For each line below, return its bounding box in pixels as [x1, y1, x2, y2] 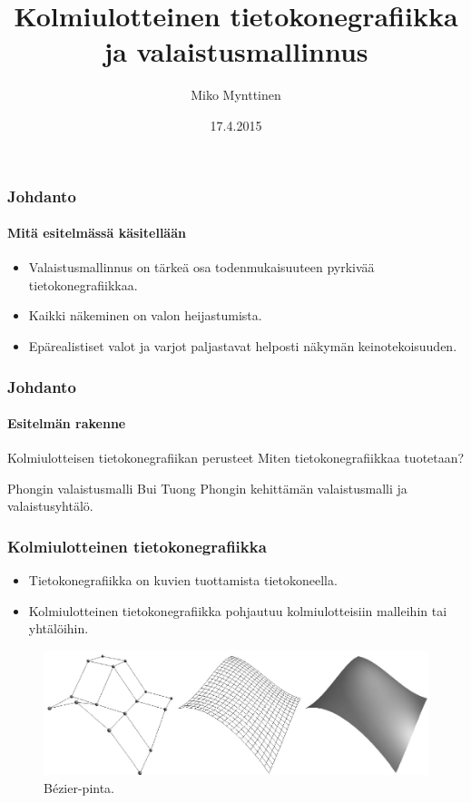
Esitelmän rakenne [7, 414, 126, 433]
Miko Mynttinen [191, 85, 281, 104]
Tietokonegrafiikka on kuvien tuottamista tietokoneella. [28, 571, 338, 590]
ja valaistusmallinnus [103, 33, 368, 70]
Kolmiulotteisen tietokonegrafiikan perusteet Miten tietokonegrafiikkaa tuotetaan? [7, 448, 465, 467]
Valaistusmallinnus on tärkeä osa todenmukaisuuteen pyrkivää [28, 258, 375, 277]
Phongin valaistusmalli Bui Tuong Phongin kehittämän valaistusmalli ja [7, 478, 407, 497]
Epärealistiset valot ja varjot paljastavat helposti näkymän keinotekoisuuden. [28, 337, 457, 355]
